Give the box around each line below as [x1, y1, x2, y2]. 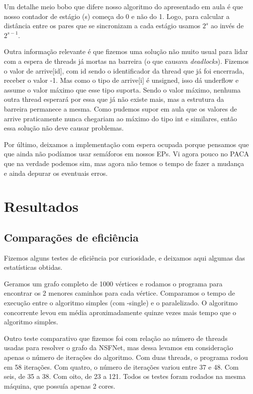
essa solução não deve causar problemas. [4, 123, 124, 133]
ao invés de [211, 20, 244, 31]
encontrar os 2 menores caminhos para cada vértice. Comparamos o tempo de [4, 288, 235, 298]
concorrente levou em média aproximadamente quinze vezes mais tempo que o [4, 307, 236, 317]
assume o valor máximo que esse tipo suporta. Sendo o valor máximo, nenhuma [4, 84, 241, 94]
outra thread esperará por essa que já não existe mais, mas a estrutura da [4, 94, 224, 104]
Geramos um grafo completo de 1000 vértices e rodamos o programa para [4, 278, 223, 288]
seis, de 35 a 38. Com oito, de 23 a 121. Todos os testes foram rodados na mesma [4, 371, 246, 381]
